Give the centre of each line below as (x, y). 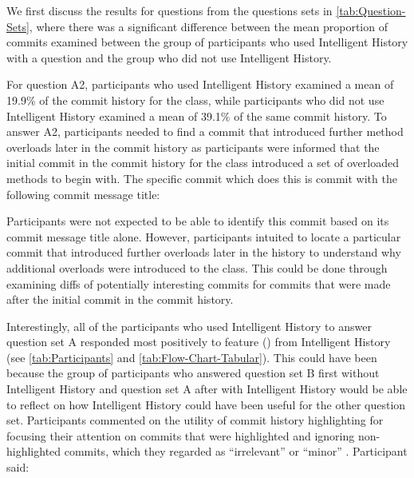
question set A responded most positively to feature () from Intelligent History (199, 342)
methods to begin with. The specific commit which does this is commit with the (202, 178)
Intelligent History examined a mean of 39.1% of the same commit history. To (197, 116)
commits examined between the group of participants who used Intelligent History (207, 42)
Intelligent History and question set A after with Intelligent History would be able (207, 389)
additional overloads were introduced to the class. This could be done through (197, 267)
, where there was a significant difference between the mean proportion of (208, 26)
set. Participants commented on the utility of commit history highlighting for (195, 420)
